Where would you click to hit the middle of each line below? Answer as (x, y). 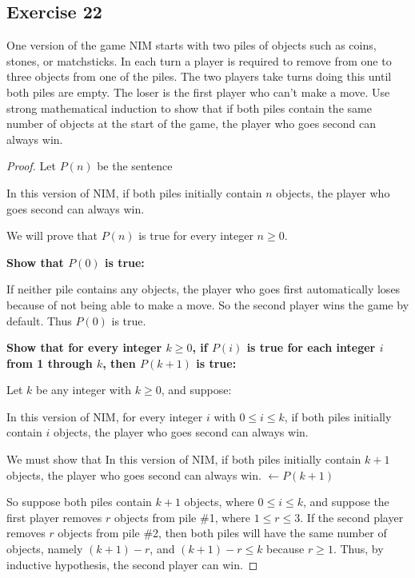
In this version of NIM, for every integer (105, 416)
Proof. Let (31, 166)
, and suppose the (346, 502)
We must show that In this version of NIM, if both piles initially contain (184, 459)
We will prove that (52, 235)
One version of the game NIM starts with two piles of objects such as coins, (192, 45)
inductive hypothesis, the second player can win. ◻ (132, 564)
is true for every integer (196, 235)
